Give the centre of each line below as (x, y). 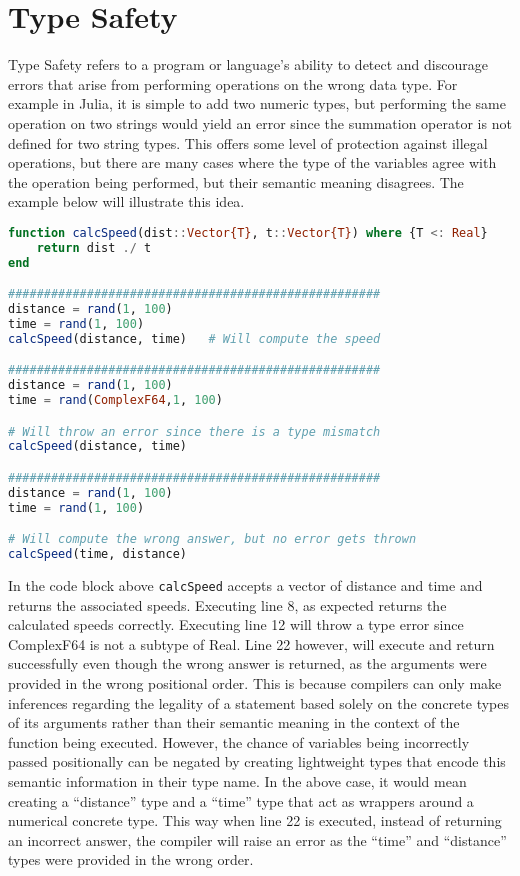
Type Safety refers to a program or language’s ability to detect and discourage (248, 64)
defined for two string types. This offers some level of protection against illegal (248, 142)
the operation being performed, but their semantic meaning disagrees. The (236, 181)
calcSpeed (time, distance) (97, 554)
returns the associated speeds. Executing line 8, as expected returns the (227, 604)
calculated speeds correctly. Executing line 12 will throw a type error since (236, 624)
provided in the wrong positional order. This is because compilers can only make (255, 683)
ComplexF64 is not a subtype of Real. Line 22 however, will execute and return (251, 643)
